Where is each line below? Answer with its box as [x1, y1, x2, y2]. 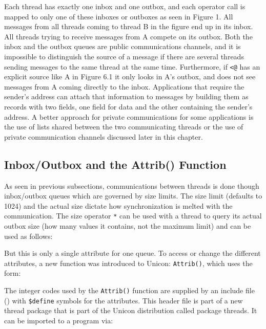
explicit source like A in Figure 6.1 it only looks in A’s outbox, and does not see [4, 71, 256, 82]
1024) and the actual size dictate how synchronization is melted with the [4, 200, 233, 211]
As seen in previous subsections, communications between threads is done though [4, 180, 259, 191]
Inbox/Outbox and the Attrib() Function [4, 156, 227, 172]
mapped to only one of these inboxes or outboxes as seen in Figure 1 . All [4, 11, 233, 21]
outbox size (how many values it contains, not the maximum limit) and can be [4, 221, 251, 231]
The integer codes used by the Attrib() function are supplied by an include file [4, 285, 255, 296]
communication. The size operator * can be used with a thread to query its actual [4, 210, 262, 221]
